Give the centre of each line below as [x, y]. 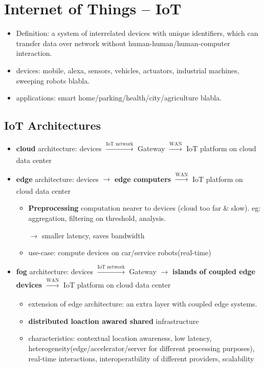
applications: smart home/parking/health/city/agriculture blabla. [119, 98]
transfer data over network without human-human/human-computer [123, 43]
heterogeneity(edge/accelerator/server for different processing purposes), [141, 348]
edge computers [143, 179]
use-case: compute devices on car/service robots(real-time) [120, 252]
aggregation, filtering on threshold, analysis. [97, 218]
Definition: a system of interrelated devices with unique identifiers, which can [137, 33]
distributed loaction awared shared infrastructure [114, 321]
